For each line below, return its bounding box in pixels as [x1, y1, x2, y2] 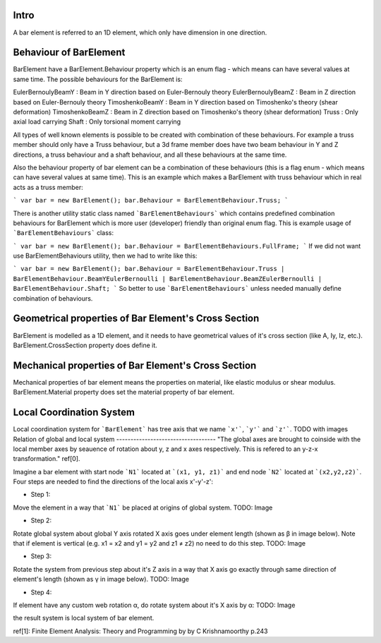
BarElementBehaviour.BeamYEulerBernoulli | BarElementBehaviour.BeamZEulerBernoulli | [13, 275, 322, 282]
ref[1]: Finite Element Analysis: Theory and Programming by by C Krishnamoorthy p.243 [13, 627, 268, 635]
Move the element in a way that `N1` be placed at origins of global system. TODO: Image [13, 503, 273, 512]
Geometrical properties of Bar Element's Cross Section [13, 313, 260, 325]
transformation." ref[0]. [13, 455, 80, 463]
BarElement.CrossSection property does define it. [13, 341, 158, 349]
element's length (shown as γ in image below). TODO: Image [13, 575, 190, 584]
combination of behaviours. [13, 294, 93, 303]
